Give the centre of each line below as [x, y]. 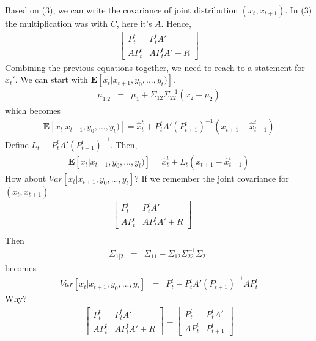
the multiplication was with [57, 23]
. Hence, [176, 23]
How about [26, 178]
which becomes [33, 111]
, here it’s [134, 23]
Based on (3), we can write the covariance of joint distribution [122, 10]
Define [17, 144]
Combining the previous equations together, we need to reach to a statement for [155, 67]
